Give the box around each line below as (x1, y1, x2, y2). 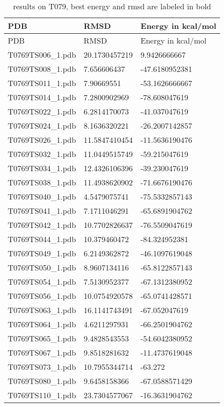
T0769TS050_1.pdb (8, 262, 76, 273)
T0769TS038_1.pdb (8, 177, 76, 188)
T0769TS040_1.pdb (8, 191, 76, 202)
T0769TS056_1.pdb (8, 290, 76, 301)
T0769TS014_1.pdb (8, 91, 76, 103)
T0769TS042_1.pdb (8, 219, 76, 230)
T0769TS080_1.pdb (8, 375, 76, 386)
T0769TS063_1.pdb (8, 304, 76, 316)
